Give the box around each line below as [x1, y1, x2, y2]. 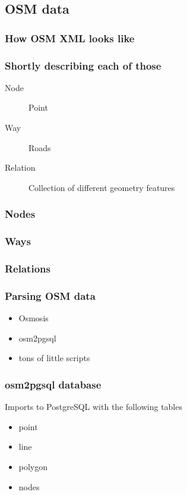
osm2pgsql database [5, 377, 102, 391]
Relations [5, 261, 50, 276]
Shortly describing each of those [5, 58, 161, 73]
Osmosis [18, 312, 49, 324]
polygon [18, 460, 48, 472]
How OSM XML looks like [5, 30, 135, 45]
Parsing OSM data [5, 288, 96, 303]
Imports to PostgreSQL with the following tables [5, 400, 182, 413]
